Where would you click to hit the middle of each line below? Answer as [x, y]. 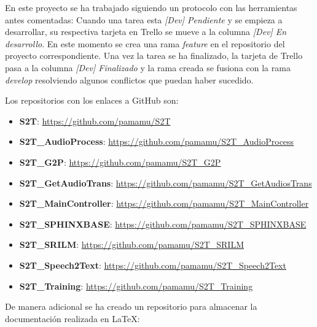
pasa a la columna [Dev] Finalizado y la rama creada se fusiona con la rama [148, 67]
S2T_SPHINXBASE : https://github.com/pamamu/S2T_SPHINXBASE [163, 224]
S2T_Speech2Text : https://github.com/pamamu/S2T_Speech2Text [153, 265]
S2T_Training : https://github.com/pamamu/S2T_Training [136, 286]
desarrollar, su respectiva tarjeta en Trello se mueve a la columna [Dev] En [146, 32]
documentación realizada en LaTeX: [72, 318]
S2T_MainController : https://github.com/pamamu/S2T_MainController [164, 203]
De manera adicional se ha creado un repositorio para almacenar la [131, 306]
